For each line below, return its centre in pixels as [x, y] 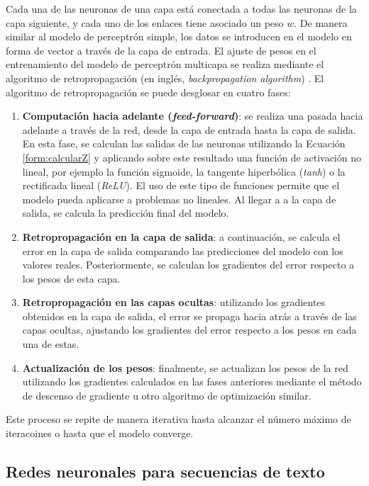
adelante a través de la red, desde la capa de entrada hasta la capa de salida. [189, 129]
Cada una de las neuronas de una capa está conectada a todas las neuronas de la [181, 9]
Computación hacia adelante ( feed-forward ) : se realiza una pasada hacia [193, 116]
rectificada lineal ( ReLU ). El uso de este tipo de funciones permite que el [181, 185]
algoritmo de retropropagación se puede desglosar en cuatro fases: [148, 92]
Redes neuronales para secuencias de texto [165, 471]
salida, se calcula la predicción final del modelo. [126, 213]
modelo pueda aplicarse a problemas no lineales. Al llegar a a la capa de [179, 199]
